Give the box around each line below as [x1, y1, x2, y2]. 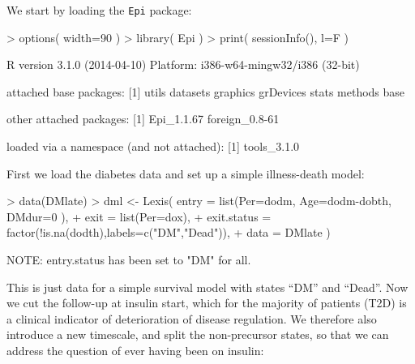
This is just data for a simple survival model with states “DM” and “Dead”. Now [6, 278, 409, 295]
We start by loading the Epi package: [6, 2, 192, 18]
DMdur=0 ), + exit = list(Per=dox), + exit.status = [6, 208, 272, 225]
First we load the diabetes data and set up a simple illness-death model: [6, 165, 365, 182]
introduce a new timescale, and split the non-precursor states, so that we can [6, 326, 389, 343]
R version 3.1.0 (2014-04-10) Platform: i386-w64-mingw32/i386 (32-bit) [6, 56, 360, 73]
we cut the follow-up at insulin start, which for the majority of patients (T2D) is [6, 294, 407, 311]
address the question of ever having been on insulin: [6, 341, 264, 358]
